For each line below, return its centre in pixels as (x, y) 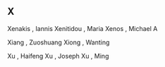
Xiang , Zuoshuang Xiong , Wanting (59, 42)
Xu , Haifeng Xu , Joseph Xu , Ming (58, 56)
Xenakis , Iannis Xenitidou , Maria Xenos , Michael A (82, 28)
